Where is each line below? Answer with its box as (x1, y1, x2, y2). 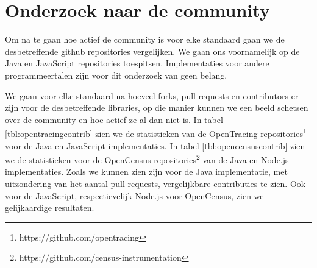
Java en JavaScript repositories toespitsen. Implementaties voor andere (5, 57, 269, 69)
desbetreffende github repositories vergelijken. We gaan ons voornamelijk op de (5, 44, 300, 57)
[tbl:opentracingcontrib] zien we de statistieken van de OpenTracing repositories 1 (5, 125, 307, 139)
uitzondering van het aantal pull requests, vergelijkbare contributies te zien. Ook (5, 177, 306, 189)
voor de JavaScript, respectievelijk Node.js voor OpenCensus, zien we (5, 189, 264, 202)
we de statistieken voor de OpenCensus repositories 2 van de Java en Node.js (5, 152, 289, 166)
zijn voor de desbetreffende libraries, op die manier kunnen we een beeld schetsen (5, 101, 308, 114)
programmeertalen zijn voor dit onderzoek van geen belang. (5, 68, 227, 81)
